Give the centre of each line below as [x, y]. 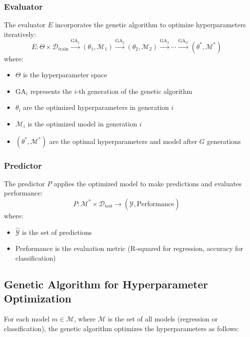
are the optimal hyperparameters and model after [123, 141]
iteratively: [20, 34]
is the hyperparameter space [65, 75]
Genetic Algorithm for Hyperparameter [106, 284]
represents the [51, 91]
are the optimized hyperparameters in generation [96, 107]
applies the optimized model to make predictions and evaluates [148, 183]
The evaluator [25, 25]
